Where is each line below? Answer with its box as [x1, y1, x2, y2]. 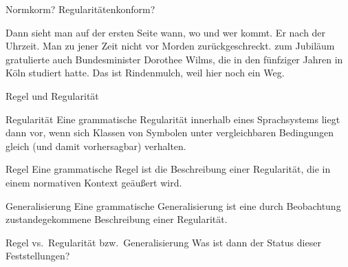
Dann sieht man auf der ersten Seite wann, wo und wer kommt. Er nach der [6, 25, 326, 39]
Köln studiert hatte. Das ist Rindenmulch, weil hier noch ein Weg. [6, 65, 285, 80]
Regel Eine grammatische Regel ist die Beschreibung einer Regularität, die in [6, 162, 331, 176]
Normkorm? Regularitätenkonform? [6, 2, 155, 16]
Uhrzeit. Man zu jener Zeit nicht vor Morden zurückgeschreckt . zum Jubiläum [6, 39, 335, 53]
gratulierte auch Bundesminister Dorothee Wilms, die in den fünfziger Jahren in [6, 52, 343, 66]
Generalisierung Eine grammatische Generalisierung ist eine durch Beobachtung [6, 198, 341, 213]
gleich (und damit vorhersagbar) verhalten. [6, 138, 186, 153]
